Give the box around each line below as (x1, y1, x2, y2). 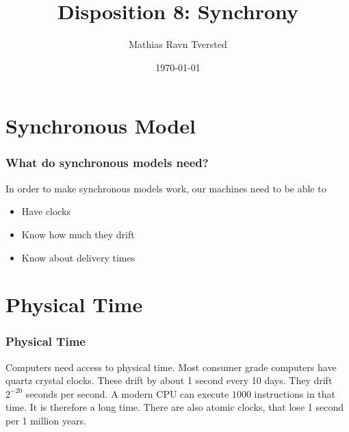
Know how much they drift (21, 227, 135, 241)
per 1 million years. (5, 414, 86, 428)
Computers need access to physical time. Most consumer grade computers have (5, 359, 337, 374)
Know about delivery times (21, 250, 135, 264)
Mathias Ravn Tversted (129, 37, 227, 51)
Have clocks (21, 204, 71, 218)
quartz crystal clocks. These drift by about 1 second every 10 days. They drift (5, 373, 333, 387)
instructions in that (254, 386, 336, 401)
